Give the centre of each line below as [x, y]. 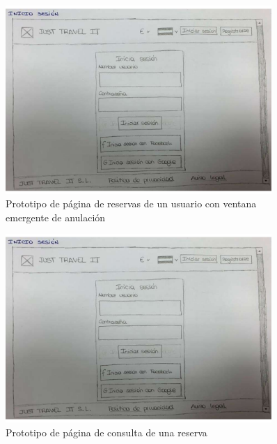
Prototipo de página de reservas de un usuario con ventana [131, 203]
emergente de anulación [56, 217]
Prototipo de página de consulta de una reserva [106, 432]
